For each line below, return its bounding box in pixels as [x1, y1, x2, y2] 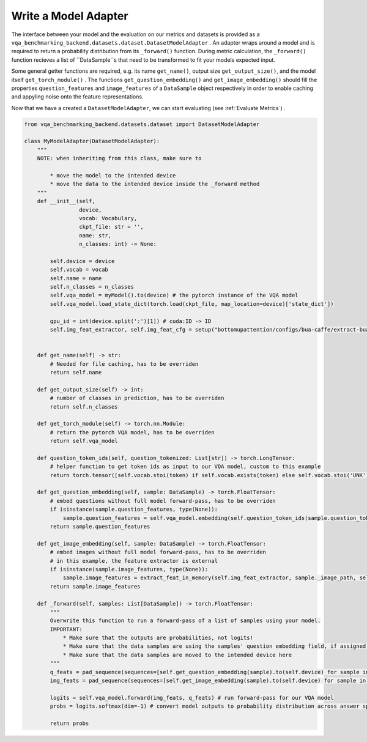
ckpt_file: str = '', [78, 223, 144, 231]
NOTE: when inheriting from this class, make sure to [37, 155, 202, 162]
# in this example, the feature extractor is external [50, 557, 218, 564]
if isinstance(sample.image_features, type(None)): [50, 566, 209, 573]
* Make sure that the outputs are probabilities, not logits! [62, 634, 254, 642]
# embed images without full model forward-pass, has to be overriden [50, 549, 266, 556]
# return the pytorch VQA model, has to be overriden [50, 429, 215, 436]
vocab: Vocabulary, [78, 215, 138, 221]
